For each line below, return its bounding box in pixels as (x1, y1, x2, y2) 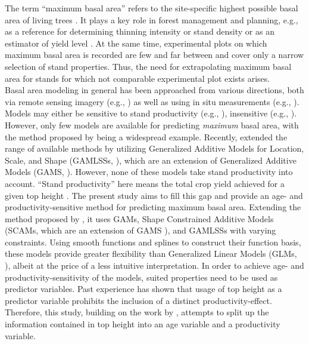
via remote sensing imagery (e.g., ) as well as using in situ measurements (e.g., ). (5, 95, 299, 107)
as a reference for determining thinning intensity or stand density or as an (5, 25, 274, 38)
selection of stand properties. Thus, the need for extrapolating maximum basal (5, 60, 292, 72)
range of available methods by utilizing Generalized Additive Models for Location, (5, 142, 304, 155)
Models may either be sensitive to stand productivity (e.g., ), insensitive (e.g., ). (5, 107, 297, 119)
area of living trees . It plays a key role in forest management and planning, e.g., (5, 13, 298, 26)
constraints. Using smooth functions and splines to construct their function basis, (5, 235, 301, 248)
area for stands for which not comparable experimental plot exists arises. (5, 72, 270, 84)
